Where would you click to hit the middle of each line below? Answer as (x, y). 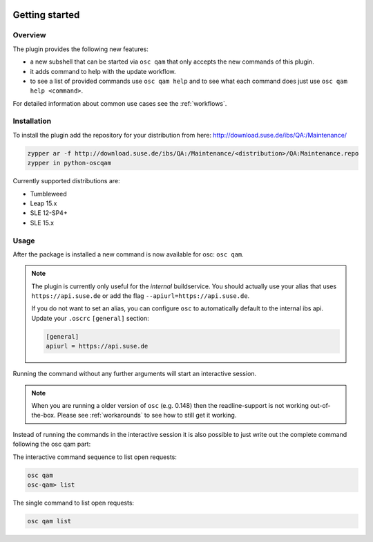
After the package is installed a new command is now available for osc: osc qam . (128, 254)
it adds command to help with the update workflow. (103, 71)
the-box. (44, 415)
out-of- (320, 406)
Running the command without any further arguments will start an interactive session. (135, 374)
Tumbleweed (48, 194)
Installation (32, 121)
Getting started (46, 15)
